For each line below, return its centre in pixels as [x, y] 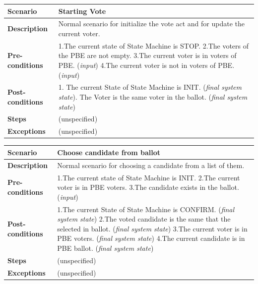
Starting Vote [82, 11]
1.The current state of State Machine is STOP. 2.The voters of [154, 45]
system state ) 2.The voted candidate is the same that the [144, 219]
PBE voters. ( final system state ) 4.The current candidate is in [151, 238]
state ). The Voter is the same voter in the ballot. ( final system [153, 97]
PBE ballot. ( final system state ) [105, 248]
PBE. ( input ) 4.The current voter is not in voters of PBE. [146, 65]
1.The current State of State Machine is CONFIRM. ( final [146, 209]
